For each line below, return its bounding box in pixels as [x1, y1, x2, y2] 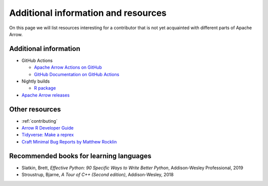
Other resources [9, 105, 61, 113]
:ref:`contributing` [21, 118, 58, 124]
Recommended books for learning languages [9, 151, 151, 160]
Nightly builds [21, 78, 50, 84]
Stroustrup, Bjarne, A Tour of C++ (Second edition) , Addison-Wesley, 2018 [21, 172, 174, 178]
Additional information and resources [9, 7, 167, 18]
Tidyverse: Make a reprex [21, 132, 74, 138]
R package [34, 85, 56, 91]
